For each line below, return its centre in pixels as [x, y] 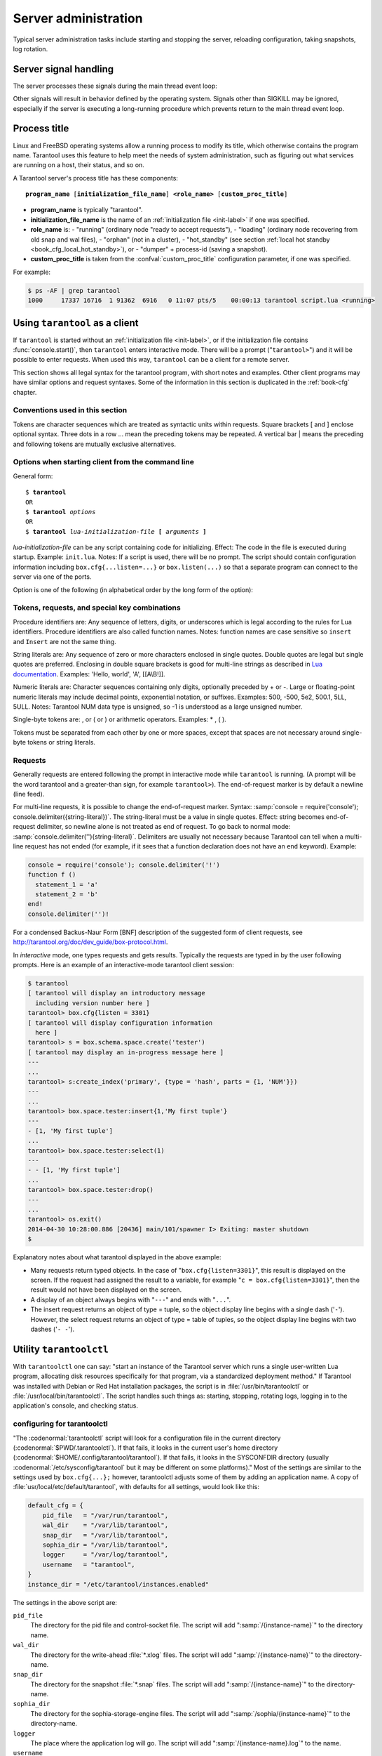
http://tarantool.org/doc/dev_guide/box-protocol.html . [90, 942]
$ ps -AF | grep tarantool [74, 290]
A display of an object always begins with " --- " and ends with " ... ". [131, 1299]
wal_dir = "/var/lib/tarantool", [105, 1525]
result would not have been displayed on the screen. [106, 1290]
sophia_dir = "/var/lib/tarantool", [105, 1545]
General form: [33, 476]
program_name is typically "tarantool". [87, 210]
